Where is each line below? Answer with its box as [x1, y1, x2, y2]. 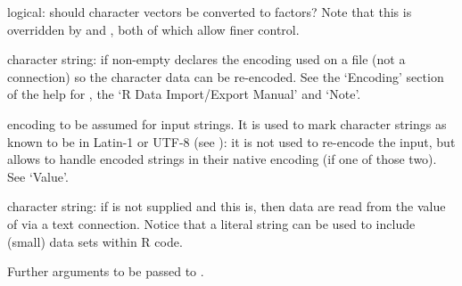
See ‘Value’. [7, 167, 69, 185]
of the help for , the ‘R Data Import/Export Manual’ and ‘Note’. [7, 85, 361, 103]
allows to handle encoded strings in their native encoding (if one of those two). [7, 150, 437, 168]
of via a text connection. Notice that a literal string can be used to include [7, 214, 416, 233]
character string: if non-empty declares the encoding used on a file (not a [7, 50, 406, 69]
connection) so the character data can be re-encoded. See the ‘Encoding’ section [7, 67, 444, 86]
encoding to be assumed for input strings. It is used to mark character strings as [7, 114, 447, 133]
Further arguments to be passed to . [7, 262, 204, 281]
